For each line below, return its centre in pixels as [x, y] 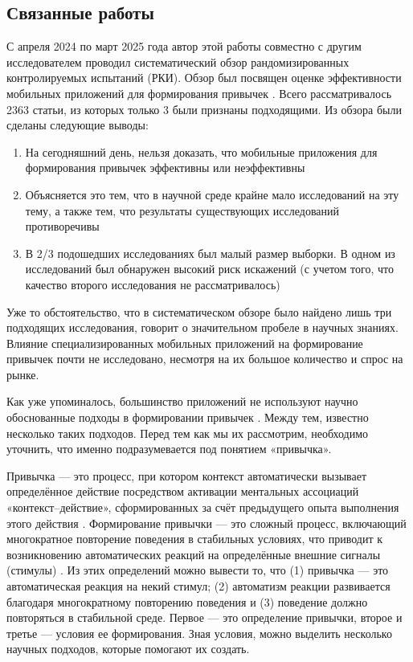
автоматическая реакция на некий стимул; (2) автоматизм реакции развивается [198, 586]
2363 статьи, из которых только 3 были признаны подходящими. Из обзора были [204, 109]
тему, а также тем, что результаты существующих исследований [182, 210]
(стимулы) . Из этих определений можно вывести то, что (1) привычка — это [198, 570]
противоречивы [62, 226]
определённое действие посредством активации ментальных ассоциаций [183, 491]
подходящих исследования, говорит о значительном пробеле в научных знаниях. [202, 327]
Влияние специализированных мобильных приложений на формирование [185, 343]
